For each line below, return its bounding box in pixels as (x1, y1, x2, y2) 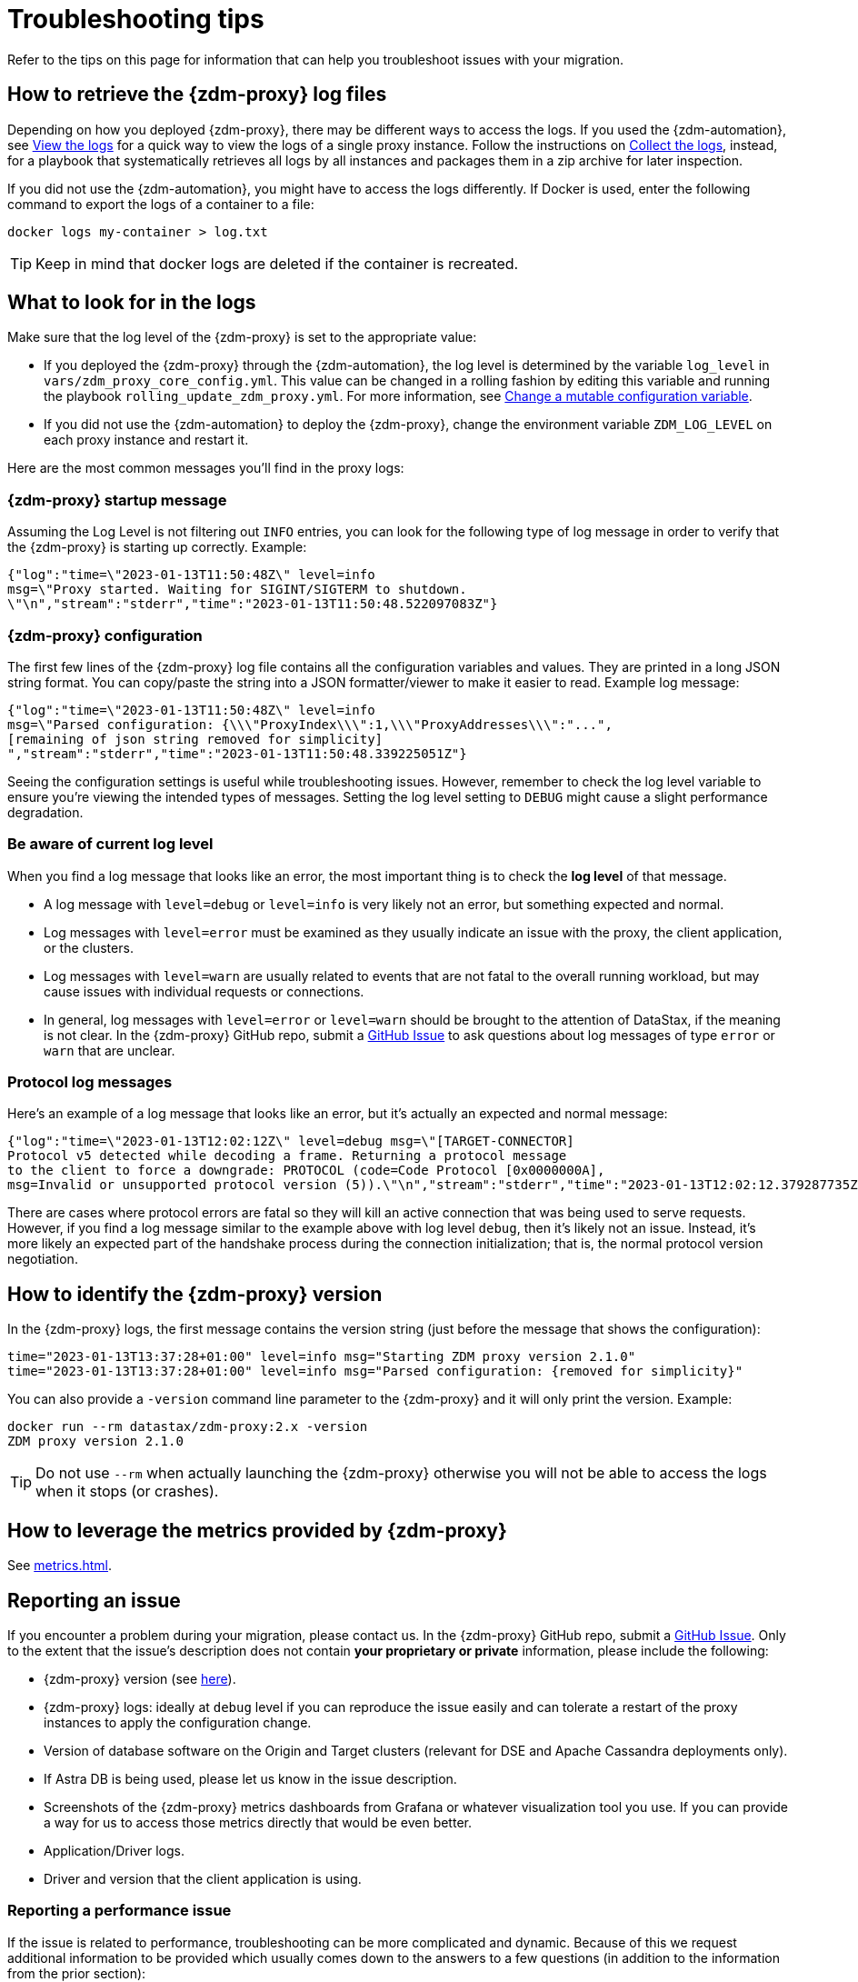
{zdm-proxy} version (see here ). (44, 1670, 236, 1687)
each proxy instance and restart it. (44, 432, 249, 448)
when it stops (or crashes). (35, 1482, 219, 1501)
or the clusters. (44, 939, 134, 956)
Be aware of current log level (7, 835, 214, 854)
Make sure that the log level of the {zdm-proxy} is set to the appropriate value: (7, 329, 477, 345)
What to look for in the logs (7, 291, 256, 315)
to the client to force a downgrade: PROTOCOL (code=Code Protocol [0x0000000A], (7, 1163, 605, 1178)
